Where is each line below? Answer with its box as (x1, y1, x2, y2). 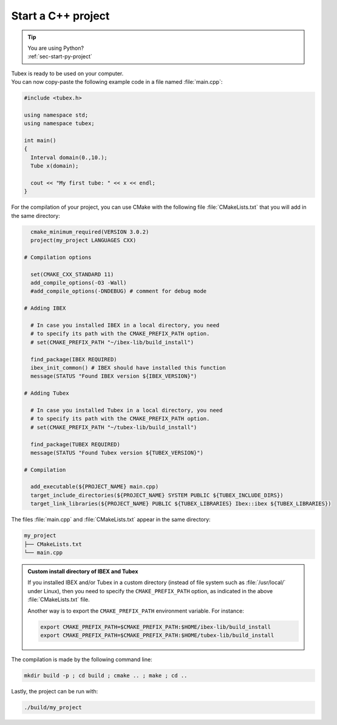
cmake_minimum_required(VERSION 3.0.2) (30, 228, 149, 235)
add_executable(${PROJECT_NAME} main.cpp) (30, 483, 159, 490)
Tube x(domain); (30, 163, 79, 169)
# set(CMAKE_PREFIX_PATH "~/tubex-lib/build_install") (30, 424, 197, 431)
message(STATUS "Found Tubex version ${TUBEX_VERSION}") (30, 449, 203, 456)
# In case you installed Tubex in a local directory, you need (30, 407, 223, 414)
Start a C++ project (11, 9, 110, 22)
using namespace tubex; (24, 120, 95, 127)
